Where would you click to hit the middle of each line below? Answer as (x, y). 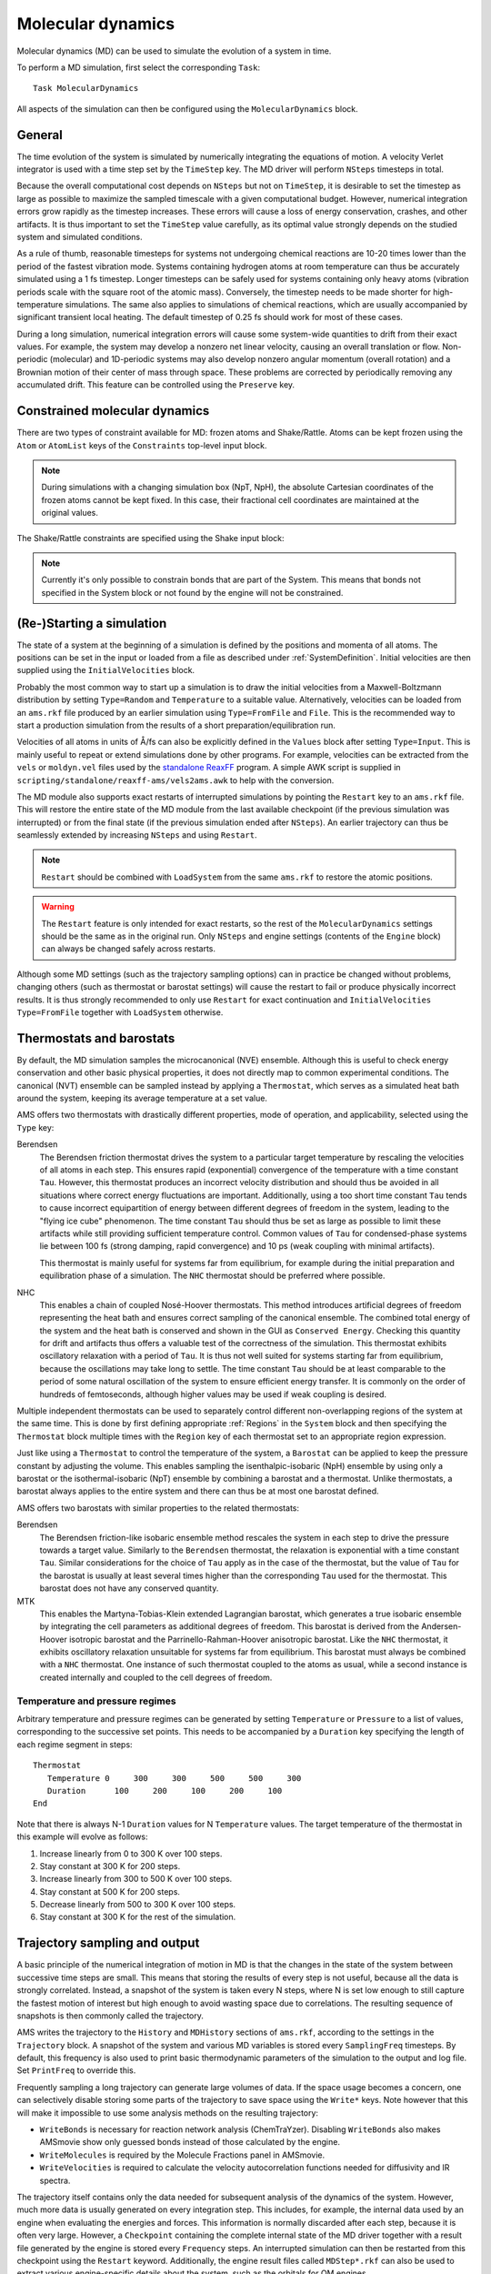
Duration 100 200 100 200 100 (165, 1791)
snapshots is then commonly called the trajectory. (110, 2016)
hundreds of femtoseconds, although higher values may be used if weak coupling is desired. (213, 1394)
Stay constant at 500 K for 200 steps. (110, 1891)
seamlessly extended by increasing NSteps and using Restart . (137, 835)
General (40, 135)
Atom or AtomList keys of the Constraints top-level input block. (142, 445)
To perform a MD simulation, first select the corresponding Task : (139, 67)
